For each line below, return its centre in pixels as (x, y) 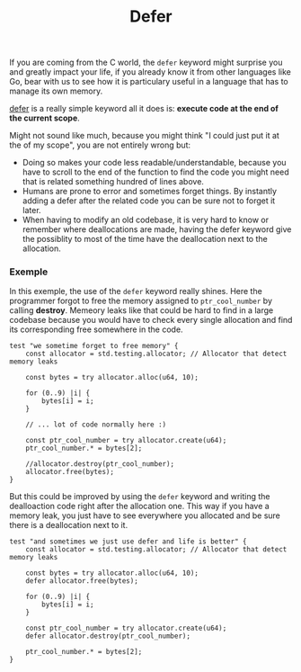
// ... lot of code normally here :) (96, 425)
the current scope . (45, 118)
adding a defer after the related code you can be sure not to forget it (149, 201)
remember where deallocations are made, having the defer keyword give (157, 229)
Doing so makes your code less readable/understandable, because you (154, 163)
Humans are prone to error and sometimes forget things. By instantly (149, 192)
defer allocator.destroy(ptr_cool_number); (108, 636)
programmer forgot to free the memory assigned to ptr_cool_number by (141, 301)
